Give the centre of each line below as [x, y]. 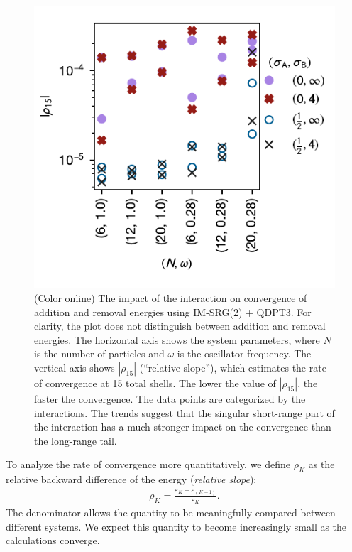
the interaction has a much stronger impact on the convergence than [183, 427]
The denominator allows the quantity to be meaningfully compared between [171, 513]
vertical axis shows [75, 368]
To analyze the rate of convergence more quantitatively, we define [148, 464]
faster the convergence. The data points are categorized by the [170, 399]
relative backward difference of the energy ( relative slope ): [131, 479]
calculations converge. [53, 540]
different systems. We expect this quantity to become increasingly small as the [176, 526]
